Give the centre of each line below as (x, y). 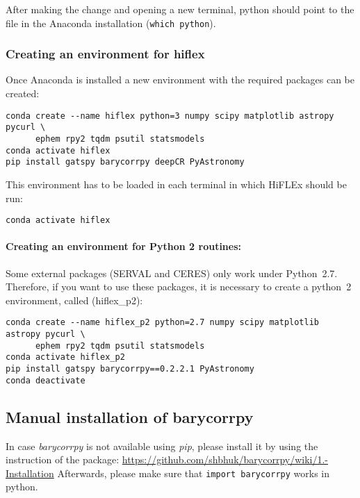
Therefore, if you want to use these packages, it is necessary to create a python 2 (179, 287)
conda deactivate (46, 380)
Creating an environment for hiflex (105, 54)
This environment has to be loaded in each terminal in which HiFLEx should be (176, 184)
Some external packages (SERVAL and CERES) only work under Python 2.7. (172, 273)
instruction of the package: (63, 459)
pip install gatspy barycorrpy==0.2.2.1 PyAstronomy (130, 368)
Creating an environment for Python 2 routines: (124, 246)
